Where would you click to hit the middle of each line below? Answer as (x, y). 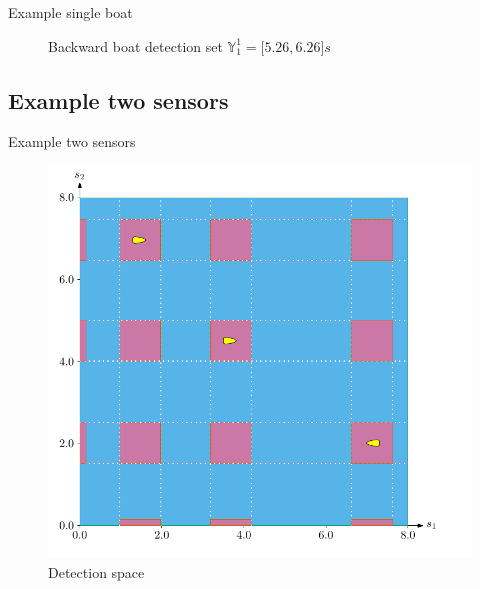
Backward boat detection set (135, 45)
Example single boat (70, 12)
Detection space (96, 571)
